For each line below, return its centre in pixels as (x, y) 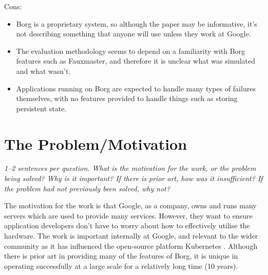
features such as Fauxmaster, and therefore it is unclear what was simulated (136, 61)
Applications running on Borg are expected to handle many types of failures (136, 88)
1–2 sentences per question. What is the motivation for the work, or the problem (130, 168)
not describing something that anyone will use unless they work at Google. (133, 34)
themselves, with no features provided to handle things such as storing (127, 98)
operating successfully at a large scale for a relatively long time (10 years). (121, 266)
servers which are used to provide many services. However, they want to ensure (128, 215)
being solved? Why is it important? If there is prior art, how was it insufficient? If (133, 178)
